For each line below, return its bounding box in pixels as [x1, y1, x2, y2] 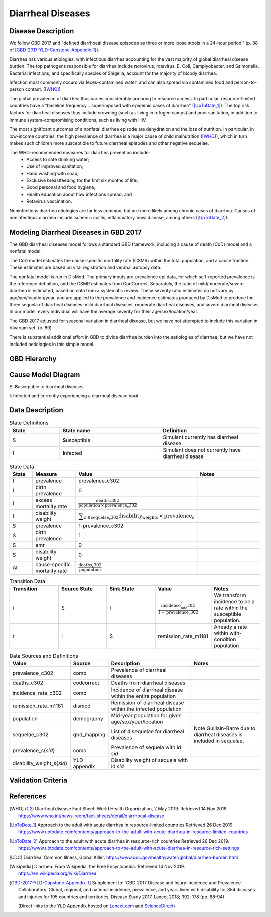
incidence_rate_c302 [12, 689, 62, 696]
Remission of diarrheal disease [111, 699, 184, 706]
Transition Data [9, 578, 45, 585]
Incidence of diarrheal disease [111, 686, 183, 693]
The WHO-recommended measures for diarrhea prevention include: [9, 149, 150, 155]
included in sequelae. [194, 737, 244, 744]
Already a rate [214, 623, 247, 630]
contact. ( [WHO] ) [25, 86, 61, 92]
